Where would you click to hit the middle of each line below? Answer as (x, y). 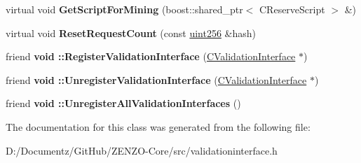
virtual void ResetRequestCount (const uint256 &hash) (131, 33)
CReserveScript (292, 9)
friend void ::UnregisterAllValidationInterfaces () (123, 103)
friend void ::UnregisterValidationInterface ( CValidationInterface (156, 79)
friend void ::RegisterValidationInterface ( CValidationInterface (151, 56)
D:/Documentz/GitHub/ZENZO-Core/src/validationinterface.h (142, 150)
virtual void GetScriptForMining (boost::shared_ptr (124, 9)
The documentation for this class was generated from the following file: (158, 126)
